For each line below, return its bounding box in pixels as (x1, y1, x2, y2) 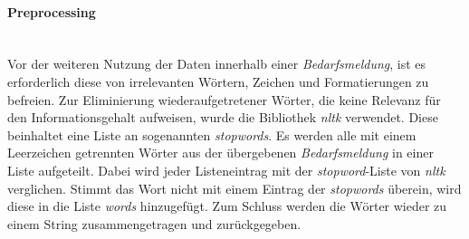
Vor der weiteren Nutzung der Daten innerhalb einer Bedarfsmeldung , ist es (7, 54, 426, 73)
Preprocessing (7, 2, 96, 21)
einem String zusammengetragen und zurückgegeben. (7, 214, 301, 233)
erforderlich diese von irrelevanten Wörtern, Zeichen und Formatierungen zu (7, 72, 429, 91)
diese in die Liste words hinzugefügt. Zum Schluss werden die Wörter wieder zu (7, 196, 447, 215)
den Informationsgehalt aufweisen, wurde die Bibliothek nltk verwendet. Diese (7, 108, 438, 127)
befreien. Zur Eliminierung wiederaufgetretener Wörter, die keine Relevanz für (7, 90, 441, 109)
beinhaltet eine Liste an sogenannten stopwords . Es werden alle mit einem (7, 125, 416, 144)
